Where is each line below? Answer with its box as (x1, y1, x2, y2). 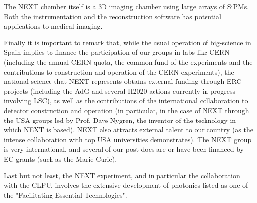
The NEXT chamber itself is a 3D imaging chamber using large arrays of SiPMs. (4, 1, 249, 11)
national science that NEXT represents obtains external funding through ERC (4, 76, 242, 86)
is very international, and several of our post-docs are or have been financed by (4, 144, 244, 154)
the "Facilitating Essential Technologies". (4, 189, 127, 200)
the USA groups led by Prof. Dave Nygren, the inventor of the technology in (4, 115, 236, 125)
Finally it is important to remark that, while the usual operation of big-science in (4, 37, 251, 47)
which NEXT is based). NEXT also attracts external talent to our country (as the (4, 124, 253, 135)
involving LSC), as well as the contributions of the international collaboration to (4, 95, 248, 106)
